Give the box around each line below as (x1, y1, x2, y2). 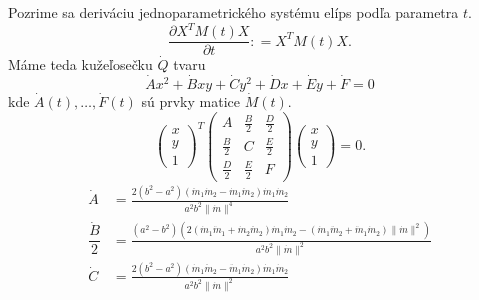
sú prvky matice (141, 90, 240, 111)
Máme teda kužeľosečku (8, 54, 153, 75)
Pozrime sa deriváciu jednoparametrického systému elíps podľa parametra (8, 2, 459, 22)
